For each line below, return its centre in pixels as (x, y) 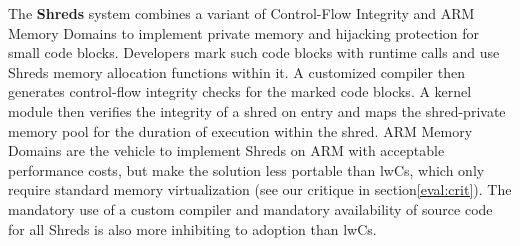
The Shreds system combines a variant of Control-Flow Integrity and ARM (241, 13)
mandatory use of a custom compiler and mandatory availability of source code (250, 208)
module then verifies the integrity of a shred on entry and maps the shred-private (257, 110)
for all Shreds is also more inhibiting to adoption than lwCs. (192, 228)
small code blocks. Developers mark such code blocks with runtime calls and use (254, 52)
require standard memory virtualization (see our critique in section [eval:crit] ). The (260, 189)
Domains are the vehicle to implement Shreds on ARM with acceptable (226, 150)
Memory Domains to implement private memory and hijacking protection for (244, 32)
